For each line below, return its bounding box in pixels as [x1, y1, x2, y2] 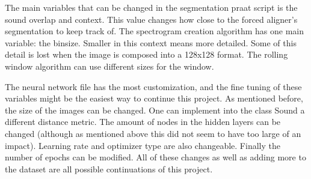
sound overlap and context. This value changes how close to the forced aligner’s [5, 13, 298, 25]
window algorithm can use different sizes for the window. [5, 59, 214, 72]
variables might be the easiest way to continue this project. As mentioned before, [5, 92, 303, 105]
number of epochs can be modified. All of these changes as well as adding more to [5, 151, 306, 163]
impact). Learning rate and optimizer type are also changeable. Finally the [5, 139, 280, 151]
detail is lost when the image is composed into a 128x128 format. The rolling [5, 48, 288, 61]
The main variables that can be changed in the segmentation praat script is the [5, 1, 298, 13]
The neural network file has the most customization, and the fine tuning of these [5, 80, 302, 93]
